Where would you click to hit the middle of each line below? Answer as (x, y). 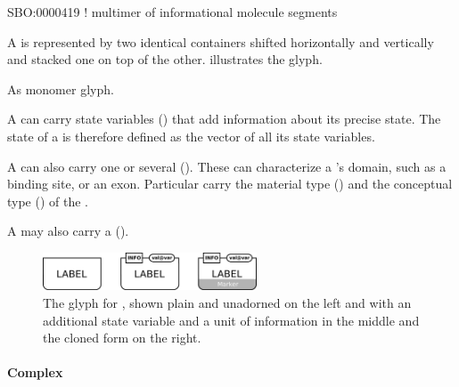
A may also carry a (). (68, 231)
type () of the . (48, 201)
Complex (35, 372)
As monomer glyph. (61, 89)
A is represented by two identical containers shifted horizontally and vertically (221, 41)
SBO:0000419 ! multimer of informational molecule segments (172, 12)
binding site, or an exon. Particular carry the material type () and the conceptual (230, 184)
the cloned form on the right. (122, 338)
